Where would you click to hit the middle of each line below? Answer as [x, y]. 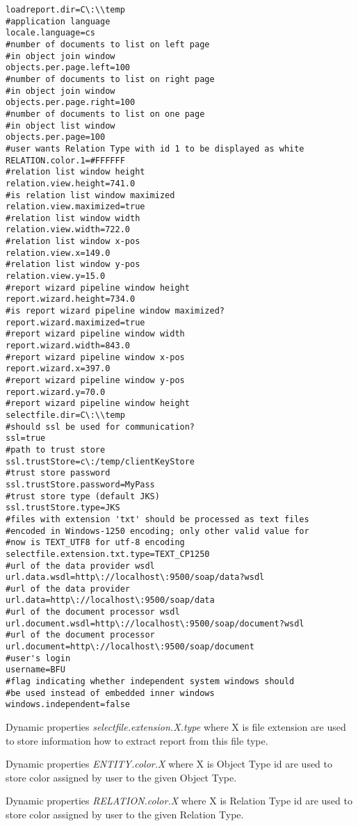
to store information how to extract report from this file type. [137, 740]
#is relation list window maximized [90, 195]
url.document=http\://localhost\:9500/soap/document [130, 647]
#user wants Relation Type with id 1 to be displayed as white [155, 148]
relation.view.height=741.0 [71, 183]
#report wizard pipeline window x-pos [95, 357]
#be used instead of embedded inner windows [110, 693]
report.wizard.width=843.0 [68, 346]
